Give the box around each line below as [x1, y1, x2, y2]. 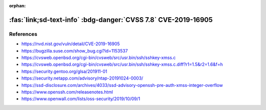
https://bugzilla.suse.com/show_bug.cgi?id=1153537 [21, 48, 128, 54]
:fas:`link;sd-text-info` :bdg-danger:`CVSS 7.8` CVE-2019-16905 [9, 15, 213, 24]
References [9, 30, 37, 37]
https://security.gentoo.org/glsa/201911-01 [21, 68, 108, 74]
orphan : [9, 3, 26, 8]
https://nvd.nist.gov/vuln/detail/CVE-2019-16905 [21, 41, 120, 47]
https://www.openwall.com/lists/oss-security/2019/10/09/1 [21, 96, 140, 102]
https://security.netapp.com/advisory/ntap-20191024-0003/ [21, 75, 143, 81]
